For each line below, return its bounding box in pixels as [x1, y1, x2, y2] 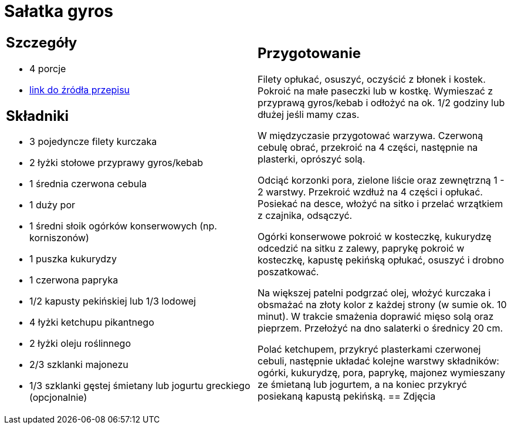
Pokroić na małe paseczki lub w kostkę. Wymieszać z [258, 85, 493, 97]
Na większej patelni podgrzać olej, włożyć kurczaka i [258, 287, 491, 299]
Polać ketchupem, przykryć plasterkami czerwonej [258, 343, 481, 356]
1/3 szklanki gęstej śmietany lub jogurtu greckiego [29, 380, 251, 392]
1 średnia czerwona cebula [29, 178, 147, 190]
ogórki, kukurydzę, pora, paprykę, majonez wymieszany [258, 367, 505, 379]
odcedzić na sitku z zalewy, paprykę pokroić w [258, 242, 465, 255]
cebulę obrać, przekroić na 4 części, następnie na [258, 141, 478, 154]
